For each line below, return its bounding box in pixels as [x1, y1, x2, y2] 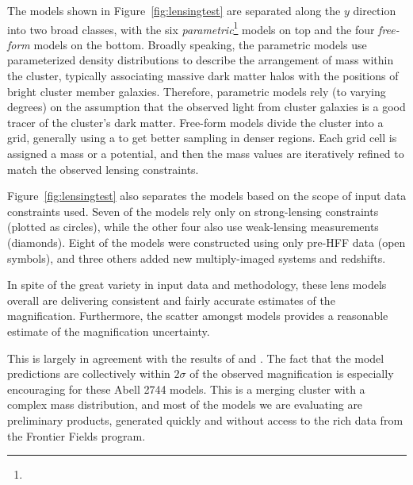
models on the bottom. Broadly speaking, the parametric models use [33, 36, 367, 52]
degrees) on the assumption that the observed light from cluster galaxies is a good [7, 98, 406, 115]
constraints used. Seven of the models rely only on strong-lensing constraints [7, 202, 379, 219]
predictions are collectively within [7, 365, 170, 382]
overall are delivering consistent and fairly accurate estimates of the [7, 291, 335, 308]
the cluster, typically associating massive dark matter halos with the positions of [7, 67, 399, 84]
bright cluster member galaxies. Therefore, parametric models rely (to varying [7, 83, 386, 99]
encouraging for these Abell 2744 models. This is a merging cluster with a [7, 380, 365, 397]
